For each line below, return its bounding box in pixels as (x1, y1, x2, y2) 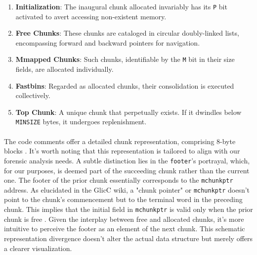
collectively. (15, 90, 50, 101)
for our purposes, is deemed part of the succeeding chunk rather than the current (4, 165, 250, 175)
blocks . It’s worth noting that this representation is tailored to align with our (4, 146, 240, 156)
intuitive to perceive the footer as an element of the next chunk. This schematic (4, 223, 245, 234)
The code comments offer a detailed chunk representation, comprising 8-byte (4, 136, 236, 146)
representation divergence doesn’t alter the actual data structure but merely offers (4, 233, 253, 243)
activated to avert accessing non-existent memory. (15, 11, 167, 21)
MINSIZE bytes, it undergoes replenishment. (15, 116, 147, 127)
